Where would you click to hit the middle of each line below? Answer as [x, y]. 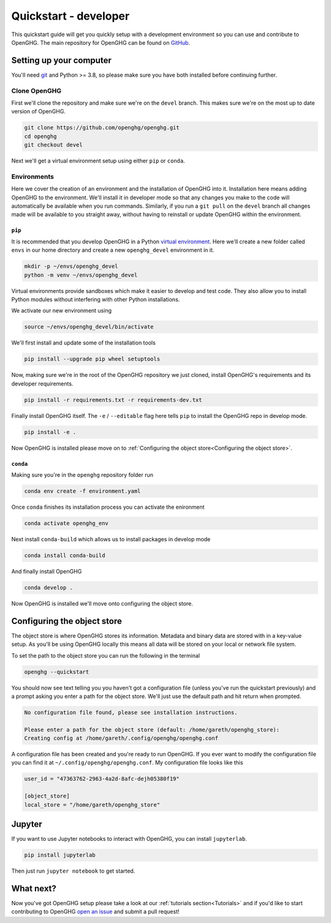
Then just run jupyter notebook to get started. [73, 871]
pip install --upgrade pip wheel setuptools [92, 359]
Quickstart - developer [70, 16]
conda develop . [49, 587]
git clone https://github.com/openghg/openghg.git [102, 128]
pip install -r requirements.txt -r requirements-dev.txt [113, 400]
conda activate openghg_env [66, 523]
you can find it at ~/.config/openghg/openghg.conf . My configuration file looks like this [127, 762]
